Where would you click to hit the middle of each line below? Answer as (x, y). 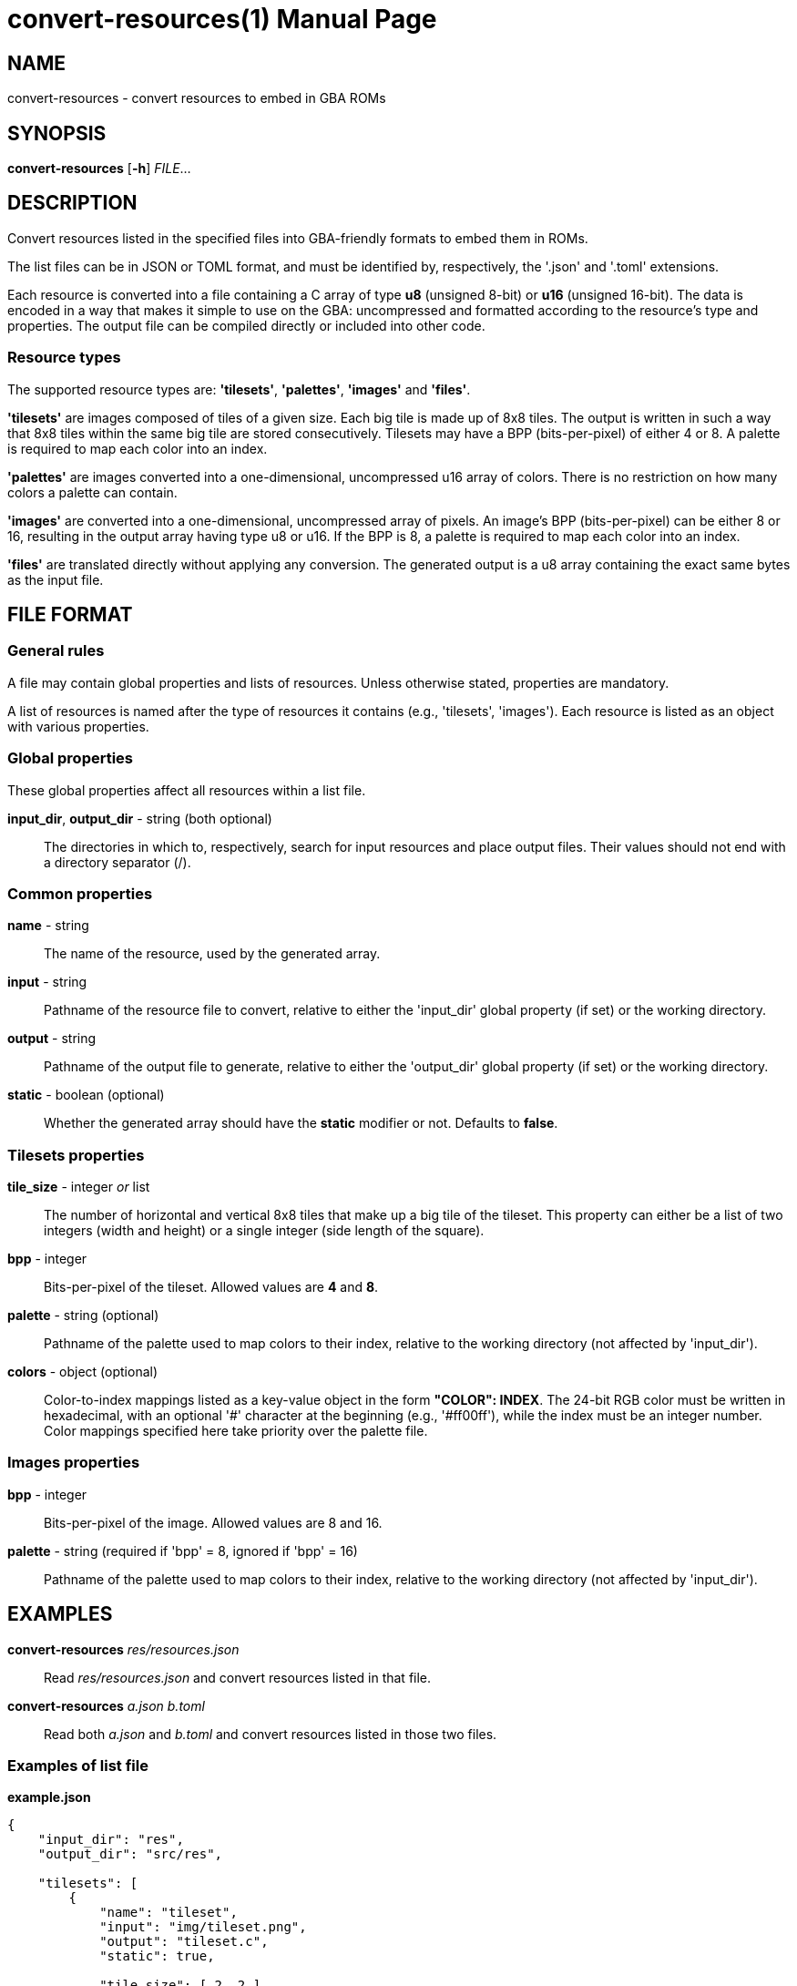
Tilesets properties (76, 1155)
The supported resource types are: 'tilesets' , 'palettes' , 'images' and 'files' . (239, 389)
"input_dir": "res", (111, 1840)
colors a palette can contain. (92, 492)
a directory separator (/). (118, 862)
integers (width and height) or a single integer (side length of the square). (264, 1231)
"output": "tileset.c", (184, 1942)
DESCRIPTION (72, 203)
